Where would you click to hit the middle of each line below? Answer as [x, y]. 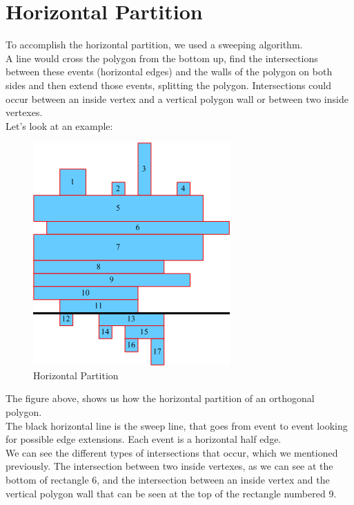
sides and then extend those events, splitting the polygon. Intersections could [168, 85]
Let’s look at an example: [59, 125]
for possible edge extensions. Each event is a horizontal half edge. [144, 439]
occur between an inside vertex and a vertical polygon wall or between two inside [177, 98]
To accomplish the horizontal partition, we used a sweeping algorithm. [154, 45]
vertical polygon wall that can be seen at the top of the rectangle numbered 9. [171, 493]
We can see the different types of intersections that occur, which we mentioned [172, 452]
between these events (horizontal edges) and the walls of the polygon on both [169, 72]
